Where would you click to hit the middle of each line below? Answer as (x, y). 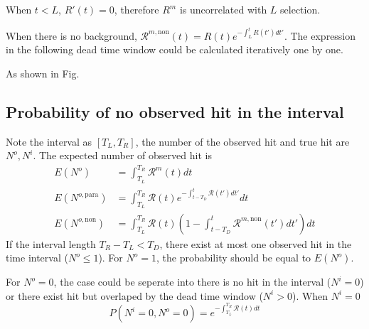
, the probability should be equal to (234, 258)
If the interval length (51, 243)
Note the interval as (49, 141)
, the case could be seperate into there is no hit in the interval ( (192, 282)
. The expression (320, 35)
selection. (300, 9)
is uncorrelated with (223, 9)
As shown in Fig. (43, 73)
